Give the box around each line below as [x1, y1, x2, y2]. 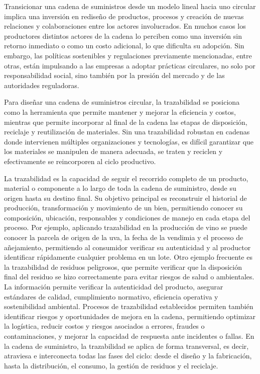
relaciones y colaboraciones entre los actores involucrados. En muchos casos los [4, 21, 246, 31]
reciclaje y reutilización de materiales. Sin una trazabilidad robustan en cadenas [4, 126, 250, 137]
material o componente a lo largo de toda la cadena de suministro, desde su [4, 183, 236, 193]
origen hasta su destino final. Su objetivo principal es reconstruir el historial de [4, 192, 247, 203]
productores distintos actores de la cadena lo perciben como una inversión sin [4, 30, 242, 41]
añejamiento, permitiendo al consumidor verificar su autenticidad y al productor [4, 242, 251, 252]
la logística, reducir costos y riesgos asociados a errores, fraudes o [4, 321, 205, 331]
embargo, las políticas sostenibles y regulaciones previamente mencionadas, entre [4, 50, 252, 60]
